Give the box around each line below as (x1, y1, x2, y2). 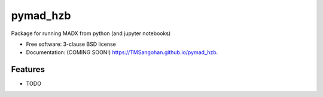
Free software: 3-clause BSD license (26, 40, 116, 48)
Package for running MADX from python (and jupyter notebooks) (11, 30, 171, 37)
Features (11, 64, 45, 74)
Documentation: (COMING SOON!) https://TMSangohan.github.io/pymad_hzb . (26, 49, 218, 56)
